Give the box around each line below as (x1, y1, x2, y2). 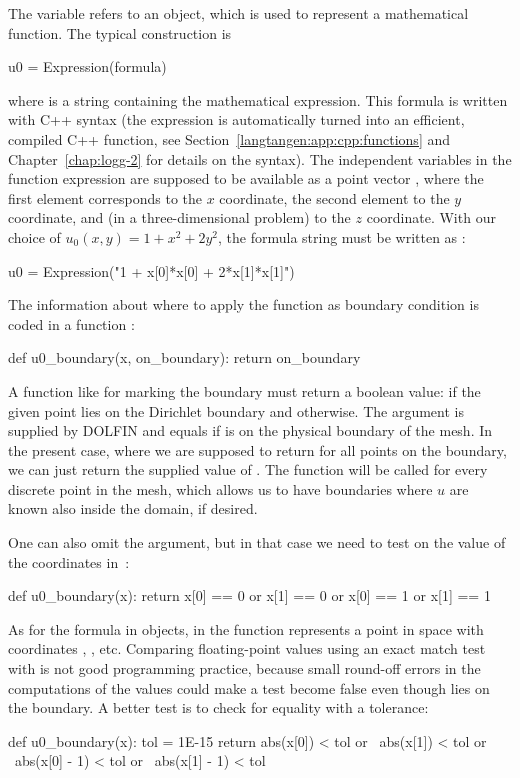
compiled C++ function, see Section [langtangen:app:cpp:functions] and (8, 128, 451, 149)
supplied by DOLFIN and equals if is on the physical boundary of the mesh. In (8, 420, 493, 441)
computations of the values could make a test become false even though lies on (8, 677, 490, 698)
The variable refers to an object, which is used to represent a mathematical (8, 3, 469, 23)
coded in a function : (8, 313, 135, 334)
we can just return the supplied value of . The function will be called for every (8, 459, 488, 480)
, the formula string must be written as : (218, 226, 466, 247)
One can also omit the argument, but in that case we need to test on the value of (8, 532, 506, 553)
